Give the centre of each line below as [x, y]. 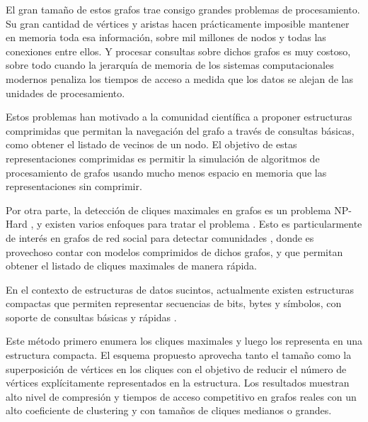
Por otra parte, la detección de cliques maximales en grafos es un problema [168, 210]
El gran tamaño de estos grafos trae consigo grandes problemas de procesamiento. [183, 9]
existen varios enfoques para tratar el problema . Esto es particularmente [204, 224]
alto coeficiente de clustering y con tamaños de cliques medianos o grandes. [169, 410]
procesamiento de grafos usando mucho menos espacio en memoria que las [166, 172]
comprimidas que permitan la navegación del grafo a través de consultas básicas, [180, 130]
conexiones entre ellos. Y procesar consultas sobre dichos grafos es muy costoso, [178, 51]
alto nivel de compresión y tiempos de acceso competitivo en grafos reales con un [181, 396]
